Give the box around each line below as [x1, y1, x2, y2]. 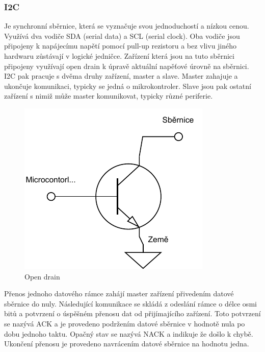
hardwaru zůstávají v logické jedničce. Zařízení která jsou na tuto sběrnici [4, 51, 234, 61]
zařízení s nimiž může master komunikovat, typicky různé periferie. [4, 90, 213, 101]
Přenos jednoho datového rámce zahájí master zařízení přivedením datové [4, 288, 234, 299]
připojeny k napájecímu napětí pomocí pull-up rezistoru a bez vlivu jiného [4, 40, 237, 51]
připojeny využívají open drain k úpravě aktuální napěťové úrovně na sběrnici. [4, 60, 249, 71]
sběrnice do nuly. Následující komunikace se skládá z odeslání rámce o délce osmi [4, 298, 257, 309]
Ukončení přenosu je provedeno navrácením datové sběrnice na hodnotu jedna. [4, 338, 249, 349]
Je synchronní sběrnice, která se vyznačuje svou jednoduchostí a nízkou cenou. [4, 20, 249, 31]
